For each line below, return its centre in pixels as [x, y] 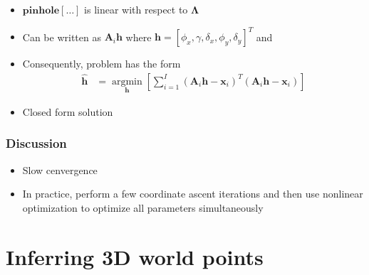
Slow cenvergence [60, 169]
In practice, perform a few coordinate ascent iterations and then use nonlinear [193, 194]
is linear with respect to [136, 9]
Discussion [36, 143]
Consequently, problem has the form [102, 64]
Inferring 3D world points [135, 256]
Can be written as [62, 37]
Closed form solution [68, 111]
